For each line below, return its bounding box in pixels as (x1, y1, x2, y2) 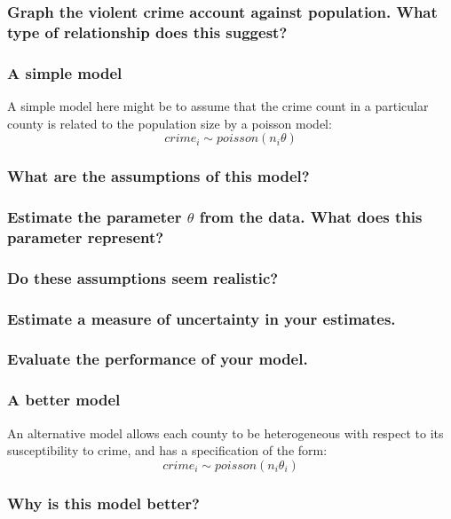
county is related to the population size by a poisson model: (7, 114, 332, 132)
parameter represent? (7, 225, 164, 248)
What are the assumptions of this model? (7, 165, 310, 187)
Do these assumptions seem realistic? (7, 266, 279, 288)
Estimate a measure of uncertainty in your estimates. (7, 307, 396, 329)
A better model (7, 389, 121, 411)
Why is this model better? (7, 491, 200, 514)
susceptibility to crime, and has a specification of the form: (7, 441, 328, 460)
